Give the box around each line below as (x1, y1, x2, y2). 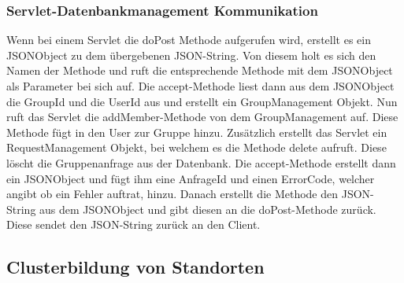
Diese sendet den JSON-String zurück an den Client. (6, 216, 261, 233)
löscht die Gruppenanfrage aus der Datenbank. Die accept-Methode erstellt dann (6, 154, 396, 171)
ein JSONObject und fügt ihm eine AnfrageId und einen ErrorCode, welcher (6, 170, 375, 186)
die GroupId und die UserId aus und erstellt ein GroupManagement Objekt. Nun (6, 93, 398, 109)
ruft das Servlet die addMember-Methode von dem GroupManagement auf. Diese (6, 108, 398, 125)
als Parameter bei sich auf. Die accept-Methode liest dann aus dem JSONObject (6, 78, 395, 94)
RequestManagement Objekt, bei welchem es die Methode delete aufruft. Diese (6, 139, 387, 156)
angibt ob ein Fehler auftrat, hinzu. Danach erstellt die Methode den (6, 186, 339, 202)
